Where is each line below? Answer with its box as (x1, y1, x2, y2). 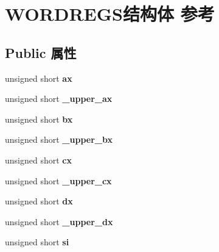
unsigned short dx (5, 195, 73, 207)
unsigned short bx (5, 112, 73, 125)
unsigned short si (5, 236, 69, 248)
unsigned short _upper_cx (5, 174, 112, 187)
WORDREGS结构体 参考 (5, 1, 215, 26)
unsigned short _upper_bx (5, 133, 113, 146)
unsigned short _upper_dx (5, 215, 113, 228)
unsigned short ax (5, 71, 72, 84)
